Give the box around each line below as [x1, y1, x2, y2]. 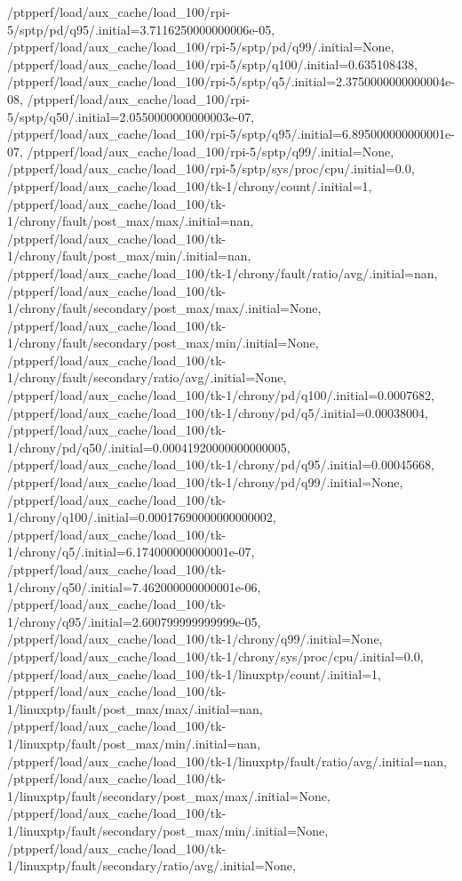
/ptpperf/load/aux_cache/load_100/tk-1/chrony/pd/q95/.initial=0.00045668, [7, 455, 434, 474]
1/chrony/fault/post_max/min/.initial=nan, [7, 246, 251, 265]
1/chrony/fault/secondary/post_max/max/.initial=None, [7, 299, 322, 317]
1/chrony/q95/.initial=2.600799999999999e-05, [7, 612, 261, 630]
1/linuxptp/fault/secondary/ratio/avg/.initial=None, [7, 856, 296, 875]
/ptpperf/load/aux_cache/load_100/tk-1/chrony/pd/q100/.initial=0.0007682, [7, 386, 434, 404]
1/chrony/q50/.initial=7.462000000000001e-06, [7, 577, 261, 596]
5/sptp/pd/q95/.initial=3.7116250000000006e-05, [7, 20, 275, 38]
